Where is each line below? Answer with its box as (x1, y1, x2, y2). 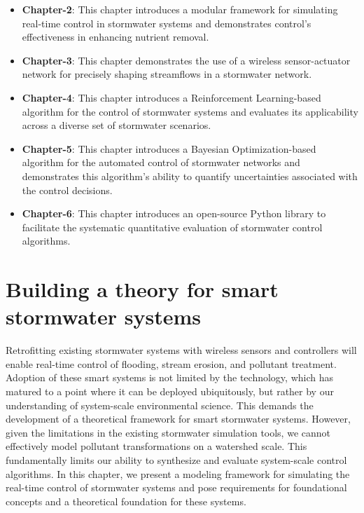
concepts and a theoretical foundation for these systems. (6, 493, 246, 508)
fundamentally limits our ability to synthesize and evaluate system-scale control (6, 452, 347, 467)
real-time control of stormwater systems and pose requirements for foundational (6, 480, 347, 495)
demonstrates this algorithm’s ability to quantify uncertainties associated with (22, 168, 358, 183)
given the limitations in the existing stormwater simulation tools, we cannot (6, 425, 331, 439)
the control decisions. (22, 182, 113, 197)
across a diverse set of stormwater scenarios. (22, 118, 211, 132)
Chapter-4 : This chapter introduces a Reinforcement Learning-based (22, 90, 321, 104)
